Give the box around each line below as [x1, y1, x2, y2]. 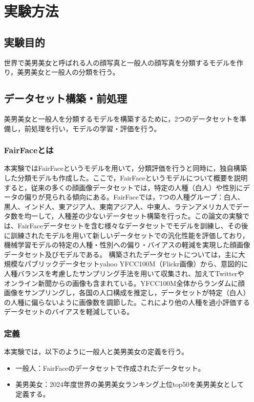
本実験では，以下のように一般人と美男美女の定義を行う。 [4, 346, 189, 357]
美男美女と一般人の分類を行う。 [17, 67, 120, 77]
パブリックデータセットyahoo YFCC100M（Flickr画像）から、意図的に [24, 259, 248, 269]
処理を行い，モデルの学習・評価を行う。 [31, 123, 161, 133]
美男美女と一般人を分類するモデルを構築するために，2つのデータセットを [4, 113, 240, 123]
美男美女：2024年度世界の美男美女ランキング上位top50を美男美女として [15, 379, 244, 389]
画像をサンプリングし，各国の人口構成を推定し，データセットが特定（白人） [4, 287, 250, 298]
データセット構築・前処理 [4, 91, 127, 106]
